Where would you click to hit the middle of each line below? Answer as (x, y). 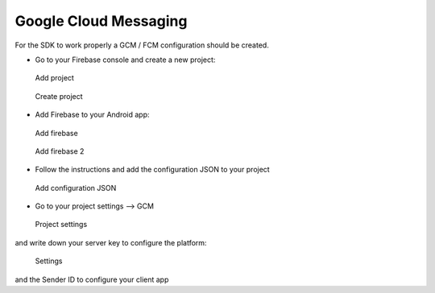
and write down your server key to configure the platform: (111, 242)
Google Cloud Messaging (101, 21)
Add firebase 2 (60, 151)
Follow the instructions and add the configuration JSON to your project (152, 170)
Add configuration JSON (76, 188)
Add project (54, 78)
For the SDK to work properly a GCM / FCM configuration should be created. (142, 45)
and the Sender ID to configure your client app (92, 279)
